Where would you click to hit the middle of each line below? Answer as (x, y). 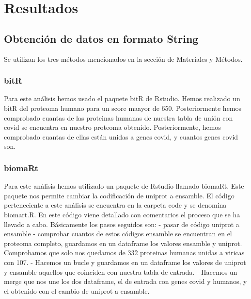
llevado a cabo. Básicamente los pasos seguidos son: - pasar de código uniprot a (122, 224)
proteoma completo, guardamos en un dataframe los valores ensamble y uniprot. (123, 243)
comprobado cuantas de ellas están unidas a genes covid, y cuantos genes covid (121, 136)
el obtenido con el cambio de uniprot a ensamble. (77, 290)
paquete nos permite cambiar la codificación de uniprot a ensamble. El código (119, 195)
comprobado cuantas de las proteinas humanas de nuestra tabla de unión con (118, 117)
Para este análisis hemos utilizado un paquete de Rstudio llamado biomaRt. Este (124, 186)
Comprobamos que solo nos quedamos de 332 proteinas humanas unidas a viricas (124, 253)
